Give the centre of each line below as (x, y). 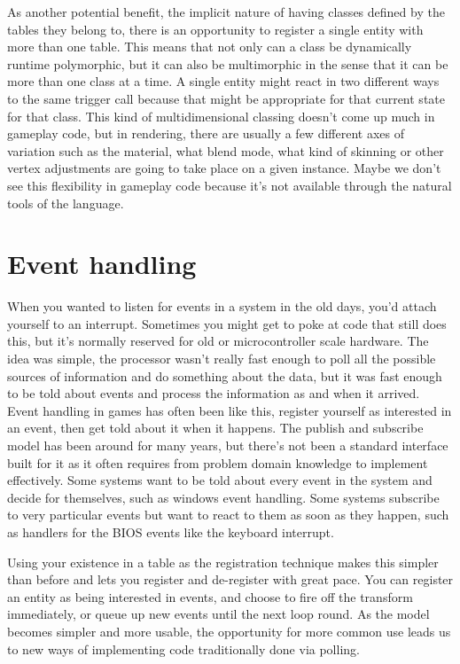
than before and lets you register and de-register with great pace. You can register (230, 579)
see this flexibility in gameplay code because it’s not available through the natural (230, 185)
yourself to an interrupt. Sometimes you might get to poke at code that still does (227, 323)
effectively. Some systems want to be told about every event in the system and (220, 480)
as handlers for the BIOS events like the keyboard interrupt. (171, 531)
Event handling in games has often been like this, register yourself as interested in (230, 410)
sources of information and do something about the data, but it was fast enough (225, 375)
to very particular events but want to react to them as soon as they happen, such (228, 515)
